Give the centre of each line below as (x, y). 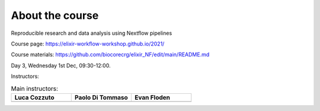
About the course (55, 15)
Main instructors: (35, 89)
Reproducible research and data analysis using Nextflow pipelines (92, 33)
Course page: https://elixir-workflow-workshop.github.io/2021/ (88, 44)
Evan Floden (152, 97)
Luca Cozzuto (34, 97)
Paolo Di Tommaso (101, 97)
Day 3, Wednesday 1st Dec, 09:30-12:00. (61, 66)
